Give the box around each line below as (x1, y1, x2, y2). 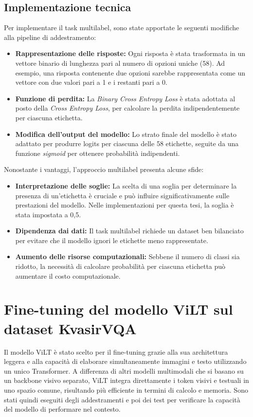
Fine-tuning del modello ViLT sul (4, 299, 233, 319)
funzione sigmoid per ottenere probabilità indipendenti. (15, 148, 180, 158)
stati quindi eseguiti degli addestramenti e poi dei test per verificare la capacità (4, 394, 240, 404)
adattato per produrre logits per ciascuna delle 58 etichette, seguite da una (15, 138, 239, 149)
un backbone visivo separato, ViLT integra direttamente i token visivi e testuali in (4, 375, 249, 385)
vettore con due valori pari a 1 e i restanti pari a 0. (15, 77, 167, 87)
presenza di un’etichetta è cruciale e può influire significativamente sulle (15, 190, 230, 200)
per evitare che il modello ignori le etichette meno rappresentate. (15, 235, 208, 245)
